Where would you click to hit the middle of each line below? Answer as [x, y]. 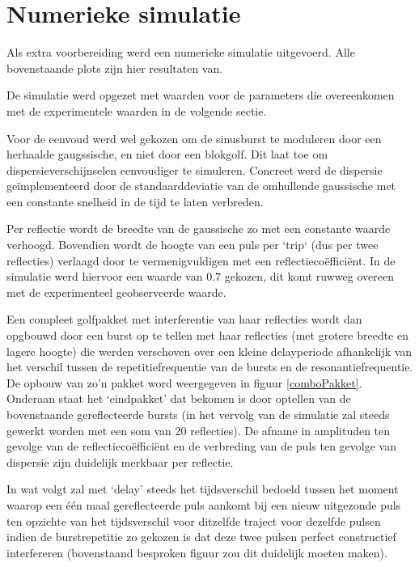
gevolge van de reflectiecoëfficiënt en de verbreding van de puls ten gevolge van [201, 446]
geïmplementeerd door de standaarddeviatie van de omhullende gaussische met [201, 186]
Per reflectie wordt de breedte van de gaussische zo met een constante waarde [199, 228]
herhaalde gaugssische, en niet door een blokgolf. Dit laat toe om [167, 154]
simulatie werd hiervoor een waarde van [105, 276]
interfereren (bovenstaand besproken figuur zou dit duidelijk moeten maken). [197, 552]
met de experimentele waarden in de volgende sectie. [137, 110]
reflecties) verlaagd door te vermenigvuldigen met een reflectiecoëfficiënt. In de [201, 260]
